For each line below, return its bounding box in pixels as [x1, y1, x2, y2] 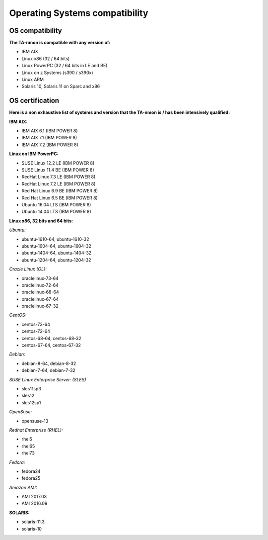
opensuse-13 [21, 418, 49, 424]
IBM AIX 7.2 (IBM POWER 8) [21, 142, 79, 148]
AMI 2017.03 [21, 494, 47, 500]
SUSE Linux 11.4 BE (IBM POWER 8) [21, 167, 94, 173]
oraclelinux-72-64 [21, 282, 59, 288]
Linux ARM [21, 77, 44, 83]
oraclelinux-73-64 [21, 275, 59, 281]
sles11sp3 [21, 385, 42, 391]
